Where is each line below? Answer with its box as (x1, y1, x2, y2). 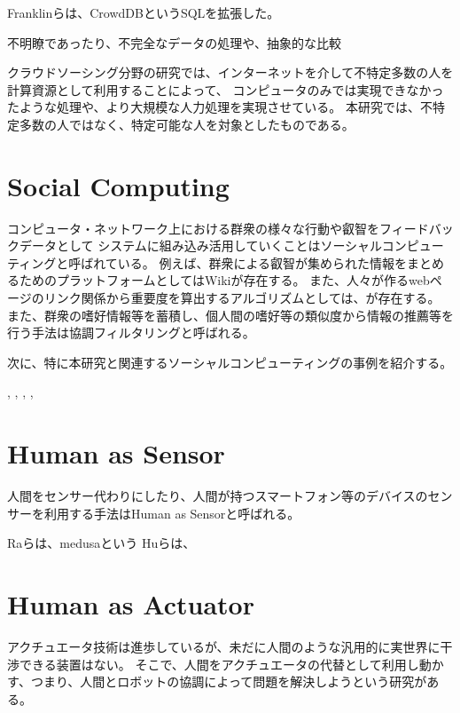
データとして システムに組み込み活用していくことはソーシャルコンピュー (19, 236, 444, 255)
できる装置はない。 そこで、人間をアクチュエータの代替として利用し (19, 654, 419, 673)
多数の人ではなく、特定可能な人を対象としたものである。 (19, 115, 355, 133)
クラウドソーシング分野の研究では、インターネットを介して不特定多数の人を (7, 63, 454, 82)
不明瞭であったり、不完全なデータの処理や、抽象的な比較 (7, 33, 341, 51)
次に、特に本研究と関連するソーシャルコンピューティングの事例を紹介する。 (7, 353, 453, 371)
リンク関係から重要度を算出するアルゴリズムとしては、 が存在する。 (43, 289, 441, 307)
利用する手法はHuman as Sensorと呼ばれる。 (43, 503, 300, 522)
